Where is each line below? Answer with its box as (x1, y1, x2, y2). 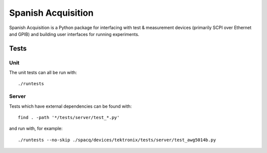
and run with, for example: (9, 125, 63, 131)
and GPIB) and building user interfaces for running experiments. (9, 31, 139, 37)
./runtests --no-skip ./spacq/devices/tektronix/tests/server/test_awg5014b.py (18, 137, 216, 143)
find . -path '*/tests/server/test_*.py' (18, 115, 120, 121)
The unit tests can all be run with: (9, 69, 77, 76)
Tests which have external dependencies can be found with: (9, 103, 132, 109)
